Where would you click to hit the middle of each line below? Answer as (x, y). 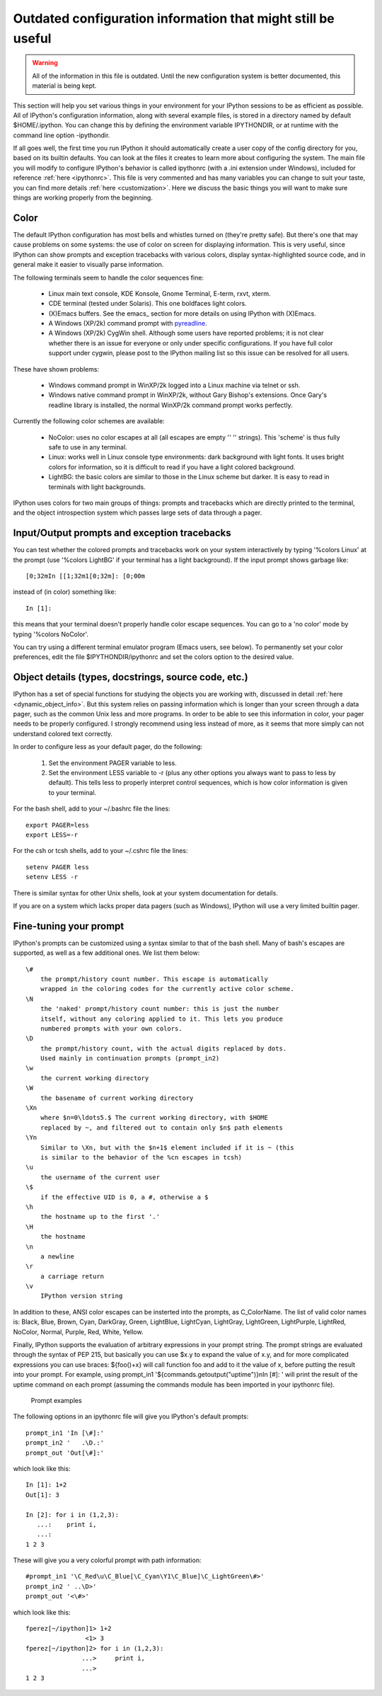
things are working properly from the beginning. (83, 197)
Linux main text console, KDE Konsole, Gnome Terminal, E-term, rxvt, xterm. (160, 293)
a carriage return (72, 1276)
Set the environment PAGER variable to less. (112, 763)
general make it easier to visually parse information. (88, 265)
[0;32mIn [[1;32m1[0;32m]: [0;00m (85, 576)
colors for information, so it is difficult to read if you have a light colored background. (172, 466)
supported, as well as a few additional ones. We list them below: (106, 953)
